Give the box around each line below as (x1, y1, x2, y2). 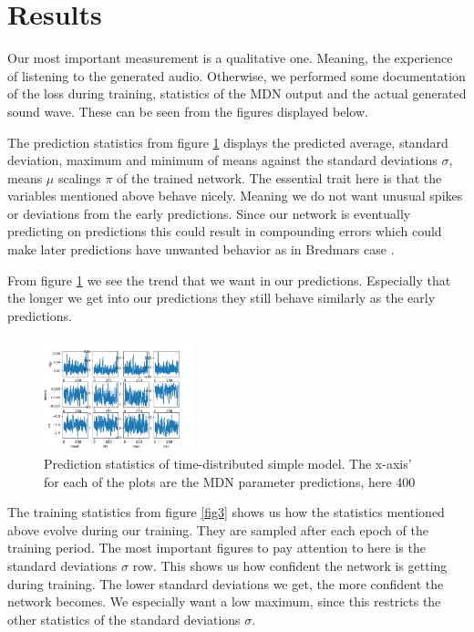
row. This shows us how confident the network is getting (132, 556, 448, 575)
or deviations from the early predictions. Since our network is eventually (7, 203, 411, 223)
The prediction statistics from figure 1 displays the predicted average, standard (7, 132, 448, 151)
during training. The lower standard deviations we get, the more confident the (7, 574, 444, 593)
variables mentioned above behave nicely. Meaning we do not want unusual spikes (7, 186, 463, 205)
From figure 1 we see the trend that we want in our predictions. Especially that (7, 270, 451, 289)
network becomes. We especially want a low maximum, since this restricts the (7, 592, 441, 611)
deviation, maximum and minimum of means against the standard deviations (7, 150, 438, 170)
